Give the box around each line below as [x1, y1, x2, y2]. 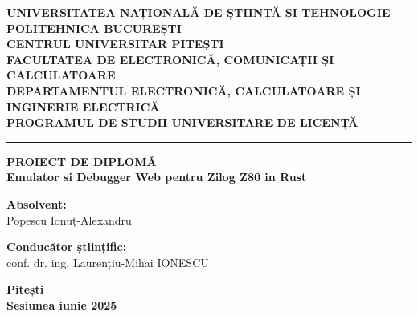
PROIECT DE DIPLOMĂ [6, 152, 157, 169]
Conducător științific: [6, 238, 127, 255]
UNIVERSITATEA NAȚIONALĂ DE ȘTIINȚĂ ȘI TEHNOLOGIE [6, 4, 391, 20]
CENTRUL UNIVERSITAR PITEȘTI [6, 35, 224, 52]
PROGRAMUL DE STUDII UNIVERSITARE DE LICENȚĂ [6, 114, 359, 131]
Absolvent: [6, 195, 67, 212]
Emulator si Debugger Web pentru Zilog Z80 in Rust [6, 168, 307, 185]
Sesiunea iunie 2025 [6, 296, 117, 313]
